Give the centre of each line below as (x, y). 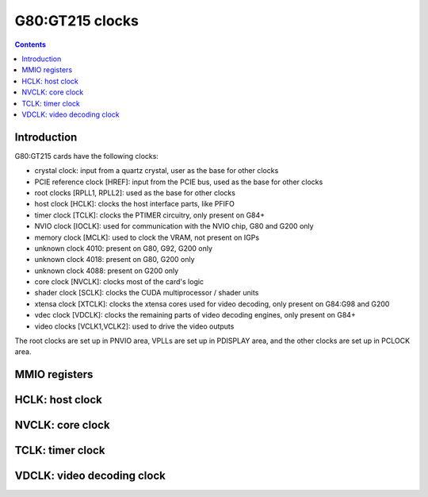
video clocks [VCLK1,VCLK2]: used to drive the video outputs (134, 326)
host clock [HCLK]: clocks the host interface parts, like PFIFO (135, 204)
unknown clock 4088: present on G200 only (107, 271)
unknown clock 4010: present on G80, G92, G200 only (124, 248)
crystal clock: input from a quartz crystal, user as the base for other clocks (157, 171)
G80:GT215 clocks (76, 21)
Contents (31, 44)
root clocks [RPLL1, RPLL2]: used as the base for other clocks (135, 193)
